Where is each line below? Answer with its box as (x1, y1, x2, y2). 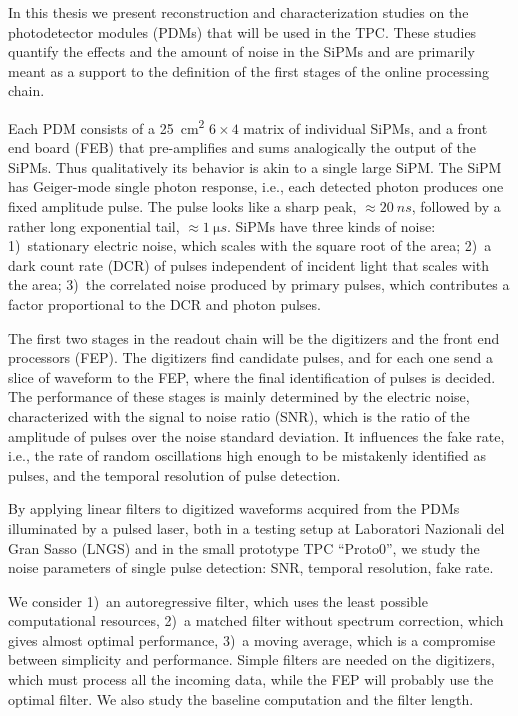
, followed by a (411, 196, 501, 216)
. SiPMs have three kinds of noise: (226, 215, 436, 236)
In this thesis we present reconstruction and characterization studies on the (8, 2, 469, 22)
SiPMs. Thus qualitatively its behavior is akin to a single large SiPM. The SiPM (8, 156, 502, 177)
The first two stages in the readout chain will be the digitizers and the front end (8, 327, 500, 348)
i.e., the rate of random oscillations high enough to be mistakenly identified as (8, 445, 486, 466)
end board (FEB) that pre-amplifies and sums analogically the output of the (8, 137, 476, 158)
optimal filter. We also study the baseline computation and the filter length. (8, 688, 474, 709)
